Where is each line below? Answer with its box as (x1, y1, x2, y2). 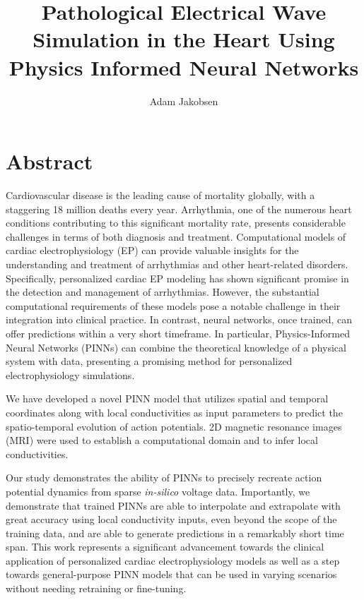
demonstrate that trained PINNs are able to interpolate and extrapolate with (6, 498, 341, 512)
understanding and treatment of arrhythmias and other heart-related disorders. (6, 257, 348, 271)
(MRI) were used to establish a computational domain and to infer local (6, 433, 318, 448)
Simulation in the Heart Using (33, 25, 335, 54)
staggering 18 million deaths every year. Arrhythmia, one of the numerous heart (6, 201, 352, 216)
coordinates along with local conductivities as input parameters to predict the (6, 404, 343, 419)
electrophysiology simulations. (6, 367, 135, 382)
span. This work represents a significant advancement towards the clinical (6, 539, 324, 554)
